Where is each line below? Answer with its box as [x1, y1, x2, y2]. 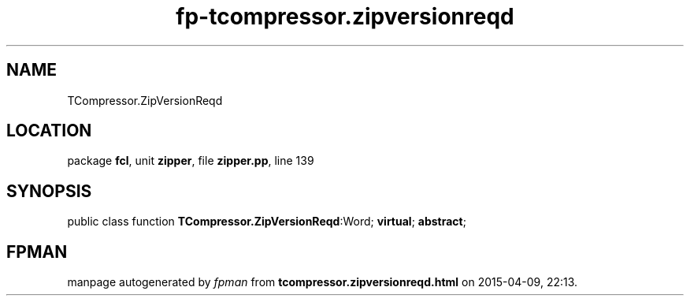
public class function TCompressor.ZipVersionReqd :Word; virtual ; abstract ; [67, 214, 466, 229]
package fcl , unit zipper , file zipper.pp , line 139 [67, 154, 314, 168]
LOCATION [6, 121, 92, 141]
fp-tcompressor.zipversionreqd [176, 3, 514, 30]
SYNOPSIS [6, 181, 92, 201]
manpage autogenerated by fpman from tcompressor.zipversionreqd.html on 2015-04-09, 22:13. [67, 275, 578, 289]
